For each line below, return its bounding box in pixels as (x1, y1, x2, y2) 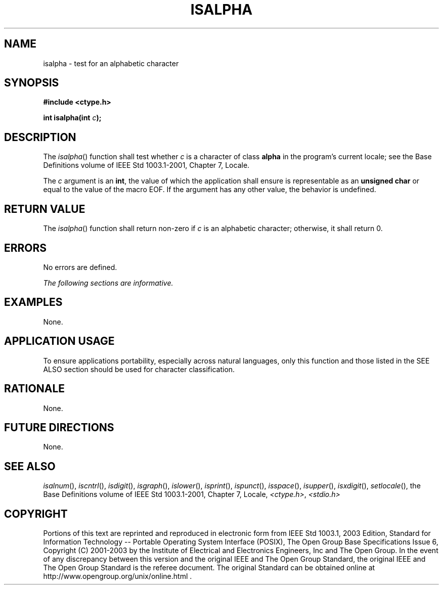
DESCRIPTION (4, 130, 76, 144)
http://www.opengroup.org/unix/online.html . (43, 572, 192, 581)
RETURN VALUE (4, 202, 85, 215)
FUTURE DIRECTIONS (4, 421, 114, 434)
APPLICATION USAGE (4, 335, 115, 348)
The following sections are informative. (43, 278, 173, 287)
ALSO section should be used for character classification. (43, 365, 235, 374)
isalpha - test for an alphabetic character (43, 59, 179, 68)
